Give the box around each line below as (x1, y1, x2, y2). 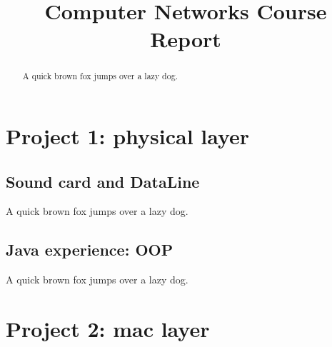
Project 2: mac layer (6, 313, 210, 343)
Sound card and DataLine (6, 170, 200, 192)
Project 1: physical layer (6, 121, 250, 151)
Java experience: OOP (6, 238, 173, 261)
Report (150, 24, 221, 54)
